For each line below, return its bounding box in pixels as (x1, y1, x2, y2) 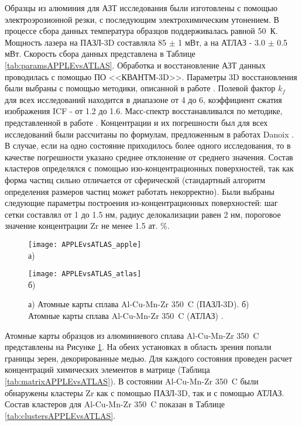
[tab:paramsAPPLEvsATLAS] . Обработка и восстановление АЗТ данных (5, 59, 266, 71)
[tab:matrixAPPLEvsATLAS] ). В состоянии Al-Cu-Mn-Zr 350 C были (5, 375, 259, 387)
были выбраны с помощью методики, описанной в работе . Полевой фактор (5, 82, 276, 94)
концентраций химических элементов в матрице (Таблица (5, 363, 210, 376)
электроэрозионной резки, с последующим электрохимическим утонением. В (5, 13, 279, 25)
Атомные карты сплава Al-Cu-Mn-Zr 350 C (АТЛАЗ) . (28, 309, 224, 321)
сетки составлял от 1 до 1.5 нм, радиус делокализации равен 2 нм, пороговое (5, 208, 281, 220)
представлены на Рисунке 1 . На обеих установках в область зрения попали (5, 341, 272, 353)
